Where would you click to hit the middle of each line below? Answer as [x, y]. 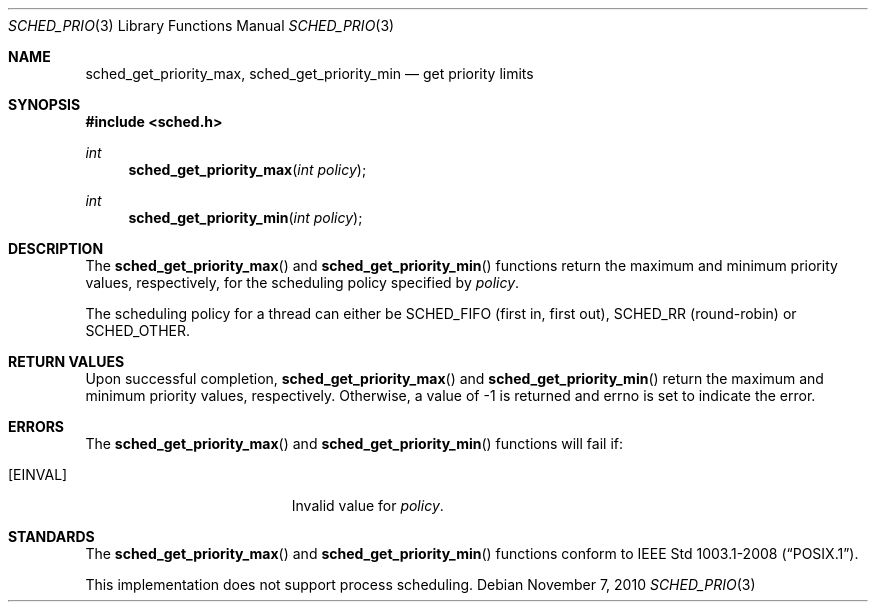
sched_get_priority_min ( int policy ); [245, 217]
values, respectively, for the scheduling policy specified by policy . [302, 282]
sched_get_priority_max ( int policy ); [247, 169]
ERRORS [36, 426]
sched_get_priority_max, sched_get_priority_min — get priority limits [309, 73]
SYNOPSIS [44, 104]
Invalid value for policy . [367, 505]
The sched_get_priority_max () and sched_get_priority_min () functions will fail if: [354, 443]
